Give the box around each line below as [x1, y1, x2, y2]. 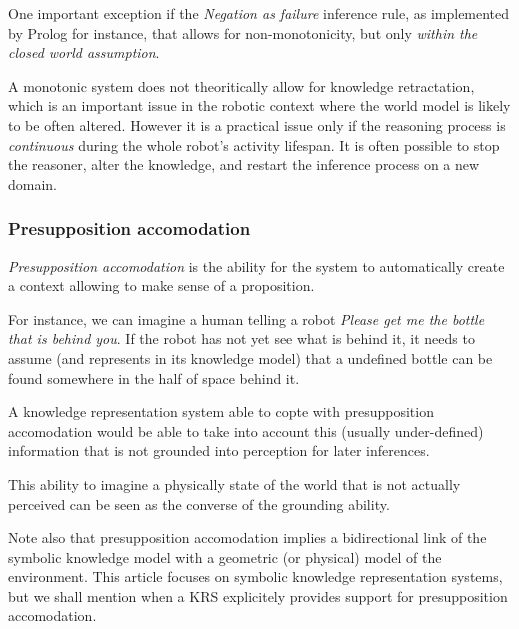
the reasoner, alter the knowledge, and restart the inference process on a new [8, 154, 480, 175]
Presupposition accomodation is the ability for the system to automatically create [8, 255, 505, 276]
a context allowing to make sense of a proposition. [8, 275, 315, 296]
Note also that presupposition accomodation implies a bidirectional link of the [8, 527, 487, 548]
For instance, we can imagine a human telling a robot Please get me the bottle [8, 308, 485, 329]
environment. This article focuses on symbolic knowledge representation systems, [8, 566, 503, 587]
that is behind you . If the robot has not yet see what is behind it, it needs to [8, 328, 475, 349]
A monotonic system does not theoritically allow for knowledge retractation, [8, 75, 475, 96]
